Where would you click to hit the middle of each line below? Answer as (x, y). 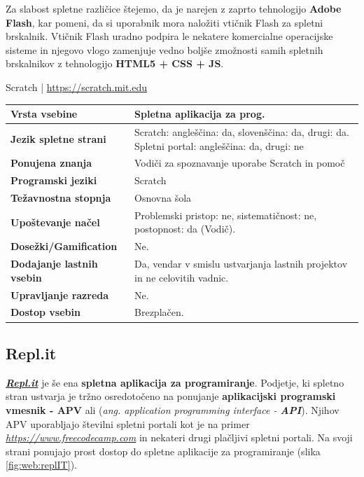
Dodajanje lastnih (54, 264)
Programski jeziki (54, 180)
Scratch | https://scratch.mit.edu (77, 87)
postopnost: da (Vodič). (185, 229)
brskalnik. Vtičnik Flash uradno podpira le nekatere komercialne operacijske (169, 36)
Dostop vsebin (45, 312)
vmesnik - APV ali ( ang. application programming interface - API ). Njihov (173, 409)
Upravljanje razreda (60, 295)
